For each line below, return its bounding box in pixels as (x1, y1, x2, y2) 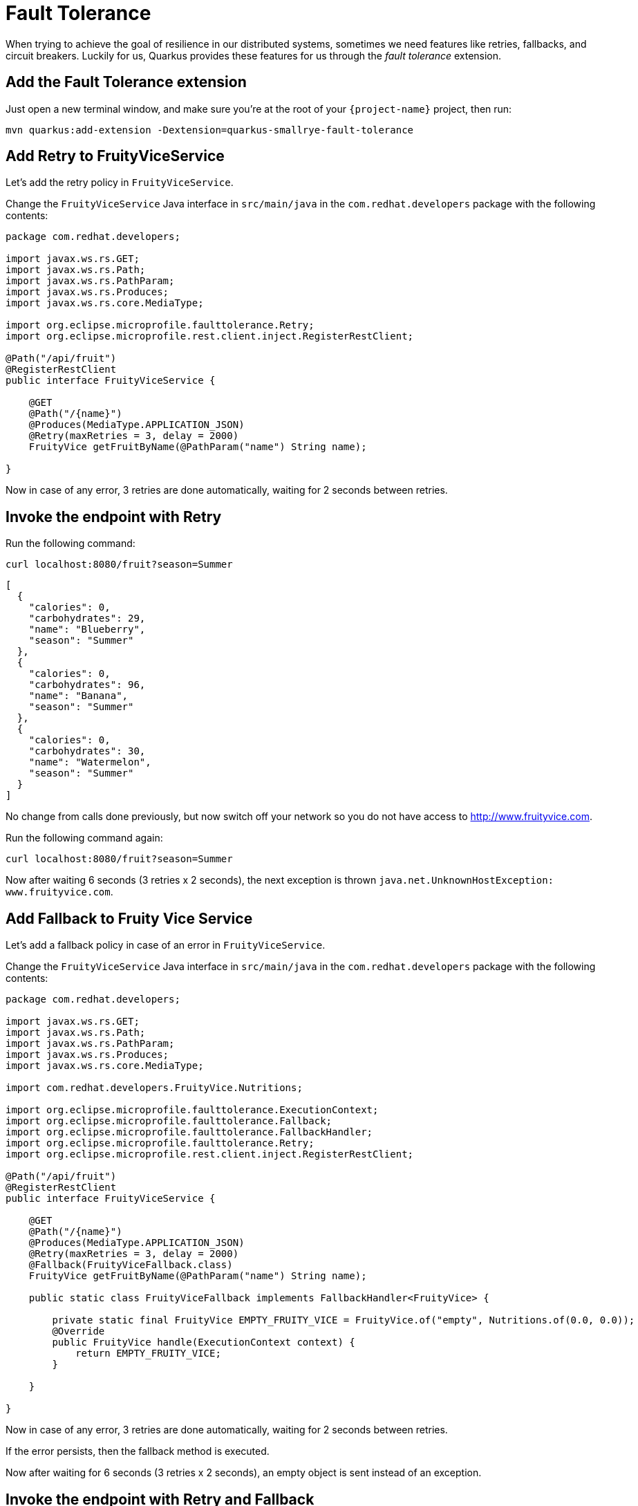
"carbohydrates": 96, (28, 679, 146, 691)
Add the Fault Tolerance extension (6, 73, 247, 91)
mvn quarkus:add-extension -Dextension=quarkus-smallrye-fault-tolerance (6, 124, 414, 136)
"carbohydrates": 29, (28, 613, 146, 624)
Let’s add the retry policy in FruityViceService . (6, 176, 234, 189)
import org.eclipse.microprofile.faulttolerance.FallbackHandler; (6, 1126, 373, 1138)
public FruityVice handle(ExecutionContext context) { (52, 1337, 355, 1348)
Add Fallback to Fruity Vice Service (6, 909, 253, 927)
